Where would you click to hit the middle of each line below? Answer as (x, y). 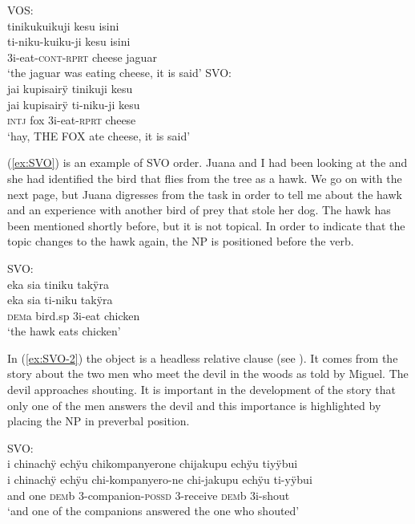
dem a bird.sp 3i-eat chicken (74, 315)
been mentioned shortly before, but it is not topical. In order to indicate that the (206, 225)
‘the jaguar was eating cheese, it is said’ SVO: (119, 73)
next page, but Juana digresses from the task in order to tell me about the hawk (205, 194)
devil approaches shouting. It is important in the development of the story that (202, 390)
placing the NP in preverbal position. (99, 421)
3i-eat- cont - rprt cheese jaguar (82, 57)
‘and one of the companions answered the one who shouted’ (153, 511)
